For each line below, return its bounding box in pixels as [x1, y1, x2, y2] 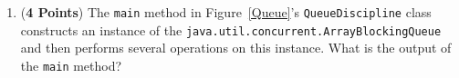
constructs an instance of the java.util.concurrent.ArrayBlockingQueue [20, 20, 442, 39]
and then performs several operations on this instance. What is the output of [20, 38, 452, 57]
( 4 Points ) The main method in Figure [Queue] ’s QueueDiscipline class [20, 3, 432, 21]
